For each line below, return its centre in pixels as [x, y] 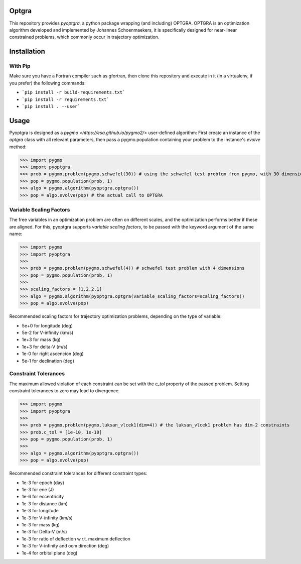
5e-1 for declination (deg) [48, 361]
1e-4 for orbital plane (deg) [50, 553]
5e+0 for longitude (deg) [47, 325]
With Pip [20, 66]
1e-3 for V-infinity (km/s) [47, 518]
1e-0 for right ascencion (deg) [53, 354]
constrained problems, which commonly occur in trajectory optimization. [84, 37]
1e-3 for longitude [40, 511]
